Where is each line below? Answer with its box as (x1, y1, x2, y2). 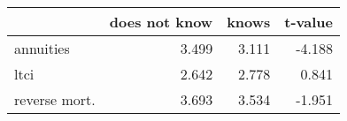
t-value (284, 11, 334, 32)
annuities (14, 38, 70, 58)
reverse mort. (14, 89, 96, 110)
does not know (109, 11, 213, 32)
